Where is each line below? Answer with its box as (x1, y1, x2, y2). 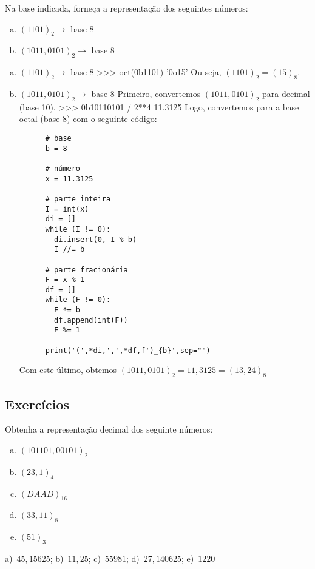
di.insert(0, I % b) (54, 235, 137, 244)
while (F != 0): (45, 295, 111, 305)
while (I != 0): (45, 224, 111, 234)
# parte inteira (45, 194, 111, 203)
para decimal (262, 87, 310, 99)
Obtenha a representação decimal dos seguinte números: (5, 423, 213, 436)
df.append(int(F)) (54, 315, 128, 325)
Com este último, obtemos (19, 363, 117, 376)
